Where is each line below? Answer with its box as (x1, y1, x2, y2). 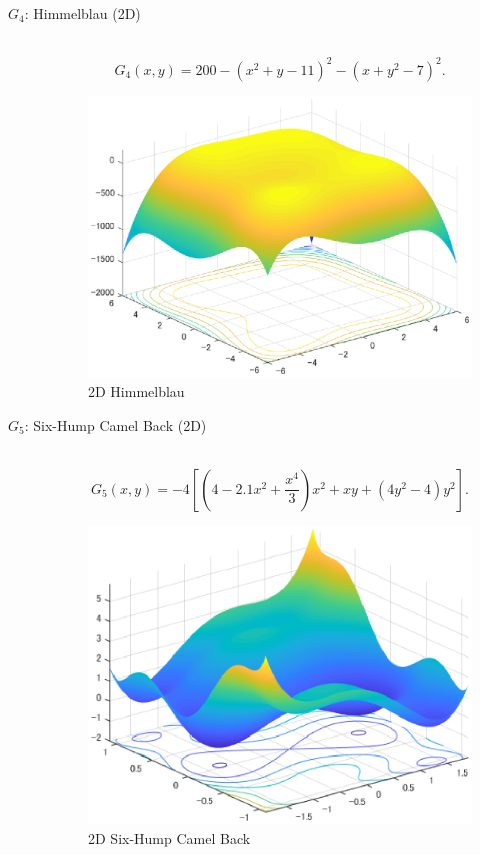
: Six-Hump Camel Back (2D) (24, 414, 207, 435)
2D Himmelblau (88, 380, 185, 401)
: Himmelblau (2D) (24, 3, 141, 23)
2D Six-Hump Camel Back (88, 827, 251, 848)
